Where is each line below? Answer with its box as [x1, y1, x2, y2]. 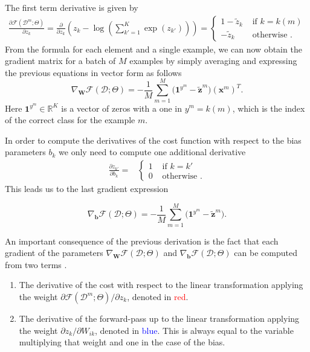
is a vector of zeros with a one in [61, 101, 182, 114]
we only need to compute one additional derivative [59, 146, 246, 158]
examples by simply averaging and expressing [129, 54, 297, 67]
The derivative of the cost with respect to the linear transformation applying [19, 278, 303, 291]
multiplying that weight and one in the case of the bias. [19, 336, 225, 348]
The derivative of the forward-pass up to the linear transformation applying [19, 312, 300, 325]
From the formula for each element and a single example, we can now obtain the [5, 42, 302, 55]
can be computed [234, 246, 297, 259]
